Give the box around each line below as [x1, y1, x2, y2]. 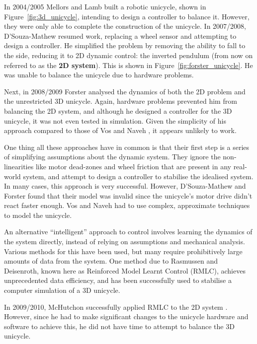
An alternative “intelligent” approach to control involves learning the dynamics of [4, 226, 253, 237]
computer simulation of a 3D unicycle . [4, 285, 120, 295]
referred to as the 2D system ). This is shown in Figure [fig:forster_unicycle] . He [4, 60, 253, 70]
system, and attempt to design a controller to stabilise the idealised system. [23, 171, 254, 181]
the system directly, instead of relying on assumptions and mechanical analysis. [4, 236, 245, 247]
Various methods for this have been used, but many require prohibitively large [4, 246, 243, 256]
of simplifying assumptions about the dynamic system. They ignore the [4, 151, 221, 162]
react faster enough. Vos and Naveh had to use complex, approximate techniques [4, 200, 250, 210]
